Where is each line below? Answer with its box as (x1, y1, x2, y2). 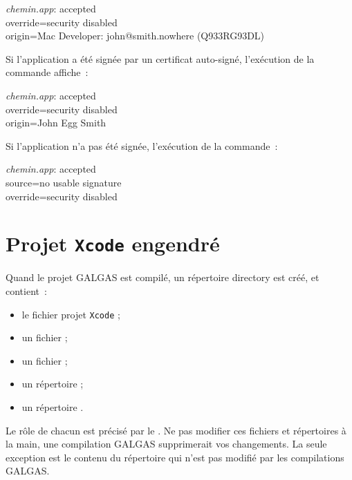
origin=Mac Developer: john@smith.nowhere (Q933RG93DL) (6, 28, 265, 43)
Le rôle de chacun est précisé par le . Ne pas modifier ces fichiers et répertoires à (6, 423, 346, 437)
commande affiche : (6, 65, 89, 79)
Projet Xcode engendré (6, 229, 220, 258)
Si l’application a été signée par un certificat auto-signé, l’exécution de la (6, 51, 315, 66)
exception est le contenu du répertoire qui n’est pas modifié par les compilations (6, 450, 344, 464)
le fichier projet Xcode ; (21, 307, 120, 321)
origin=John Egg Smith (6, 115, 106, 130)
